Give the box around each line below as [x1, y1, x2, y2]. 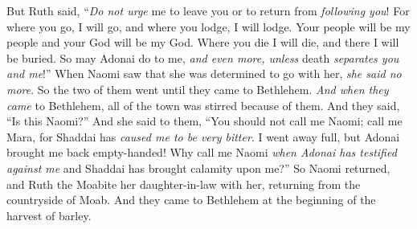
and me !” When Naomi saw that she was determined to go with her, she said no [6, 65, 402, 82]
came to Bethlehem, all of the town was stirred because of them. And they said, [6, 96, 400, 113]
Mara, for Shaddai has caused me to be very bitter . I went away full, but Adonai [6, 128, 400, 145]
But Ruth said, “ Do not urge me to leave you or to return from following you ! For [6, 2, 410, 18]
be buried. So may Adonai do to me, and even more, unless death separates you [6, 49, 399, 66]
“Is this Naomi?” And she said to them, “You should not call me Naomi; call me [6, 112, 403, 129]
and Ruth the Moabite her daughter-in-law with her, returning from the [6, 175, 361, 192]
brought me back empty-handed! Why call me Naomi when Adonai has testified [6, 144, 397, 161]
